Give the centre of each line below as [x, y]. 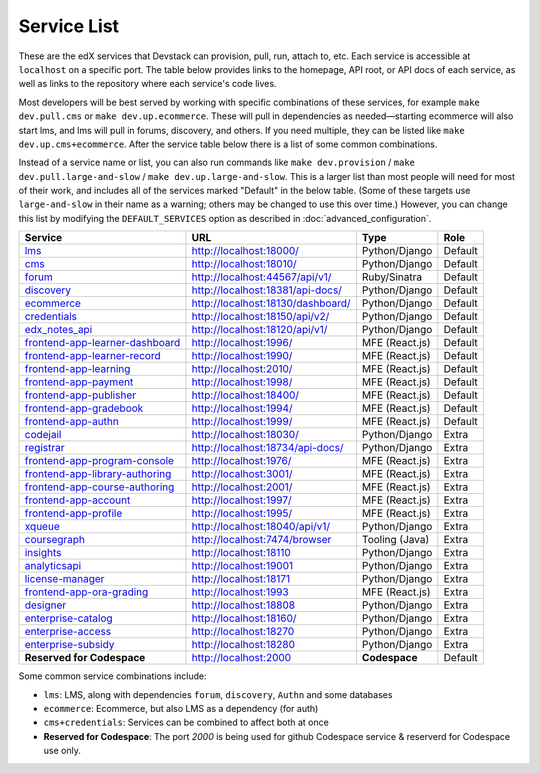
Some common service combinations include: [112, 676]
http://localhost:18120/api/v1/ [259, 330]
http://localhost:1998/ [242, 382]
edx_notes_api [58, 330]
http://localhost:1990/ [242, 356]
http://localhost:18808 [243, 605]
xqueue [42, 527]
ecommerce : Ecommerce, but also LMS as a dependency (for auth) [181, 709]
